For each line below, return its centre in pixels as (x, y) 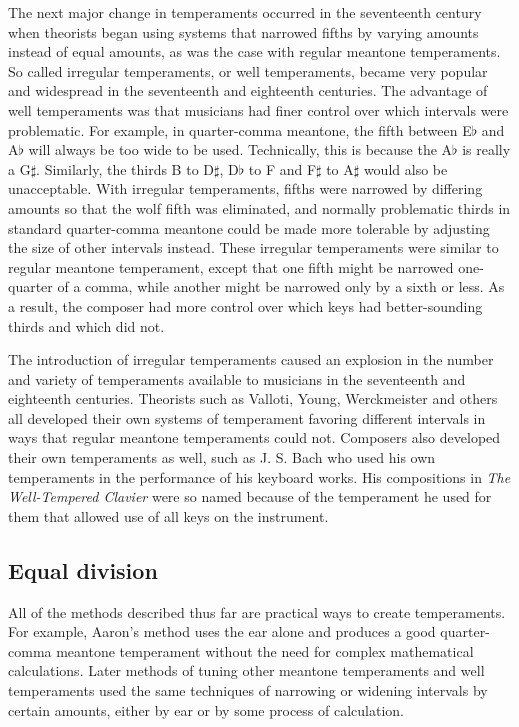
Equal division (83, 569)
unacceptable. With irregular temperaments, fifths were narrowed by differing (245, 188)
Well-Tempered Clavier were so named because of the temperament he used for (250, 496)
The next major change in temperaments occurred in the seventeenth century (245, 12)
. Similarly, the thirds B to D (125, 168)
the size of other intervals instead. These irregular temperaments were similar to (253, 247)
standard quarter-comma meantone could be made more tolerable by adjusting (249, 227)
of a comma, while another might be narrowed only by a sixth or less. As (281, 286)
